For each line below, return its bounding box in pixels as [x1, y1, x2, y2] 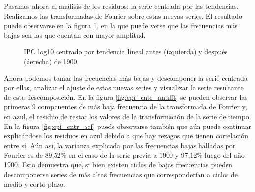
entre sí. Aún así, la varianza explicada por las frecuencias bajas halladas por [4, 140, 236, 150]
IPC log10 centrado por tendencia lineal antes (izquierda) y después [24, 46, 228, 57]
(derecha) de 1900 [24, 56, 77, 66]
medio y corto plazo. [4, 179, 65, 189]
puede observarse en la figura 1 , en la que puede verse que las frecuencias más [4, 20, 238, 31]
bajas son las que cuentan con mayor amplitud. [4, 30, 146, 40]
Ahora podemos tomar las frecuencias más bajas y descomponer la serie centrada [4, 72, 248, 83]
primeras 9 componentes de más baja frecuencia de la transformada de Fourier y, [4, 101, 247, 112]
